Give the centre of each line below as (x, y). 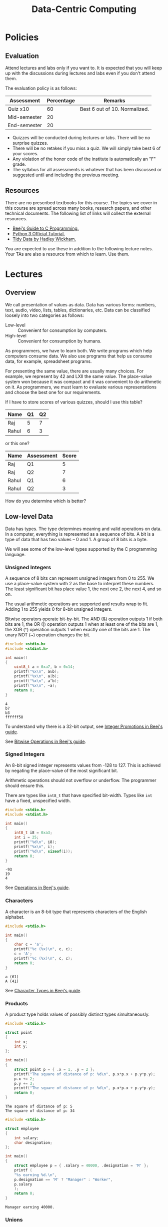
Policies (22, 37)
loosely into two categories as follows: (44, 315)
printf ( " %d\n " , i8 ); (35, 842)
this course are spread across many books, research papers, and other (78, 208)
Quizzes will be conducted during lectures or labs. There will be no (81, 138)
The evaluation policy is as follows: (41, 88)
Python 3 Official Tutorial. (38, 233)
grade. (19, 164)
